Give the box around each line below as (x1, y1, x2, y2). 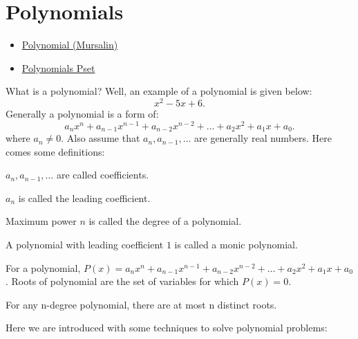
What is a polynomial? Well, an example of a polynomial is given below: (6, 84, 312, 98)
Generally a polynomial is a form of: (6, 106, 159, 120)
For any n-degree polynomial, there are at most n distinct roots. (6, 297, 277, 311)
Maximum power (6, 214, 77, 228)
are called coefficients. (56, 167, 149, 182)
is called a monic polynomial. (174, 237, 298, 252)
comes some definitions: (6, 144, 105, 158)
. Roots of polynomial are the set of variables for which (6, 274, 239, 288)
